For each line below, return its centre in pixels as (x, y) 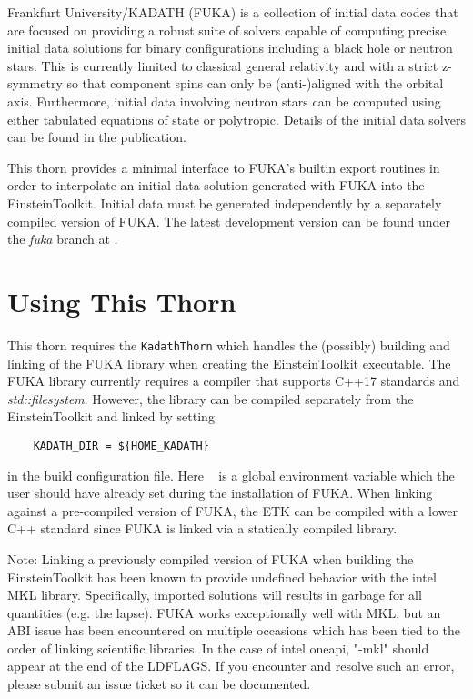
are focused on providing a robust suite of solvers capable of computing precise (227, 30)
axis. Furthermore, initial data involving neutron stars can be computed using (224, 101)
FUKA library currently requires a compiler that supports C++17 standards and (234, 381)
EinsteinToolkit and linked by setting (111, 416)
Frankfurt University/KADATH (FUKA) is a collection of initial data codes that (233, 12)
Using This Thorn (122, 301)
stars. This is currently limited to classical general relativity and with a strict (223, 65)
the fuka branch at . (63, 239)
